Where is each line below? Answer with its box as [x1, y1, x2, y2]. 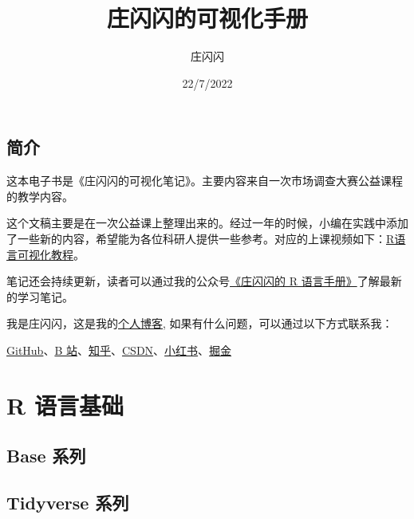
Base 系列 [6, 443, 86, 468]
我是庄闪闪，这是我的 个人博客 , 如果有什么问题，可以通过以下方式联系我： [6, 315, 393, 332]
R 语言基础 [6, 388, 124, 421]
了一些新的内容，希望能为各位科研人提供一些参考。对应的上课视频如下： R [6, 230, 395, 246]
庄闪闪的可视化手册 [106, 2, 308, 34]
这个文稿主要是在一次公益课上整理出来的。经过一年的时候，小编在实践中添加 [6, 214, 408, 231]
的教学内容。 [6, 187, 73, 204]
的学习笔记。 [6, 288, 73, 305]
